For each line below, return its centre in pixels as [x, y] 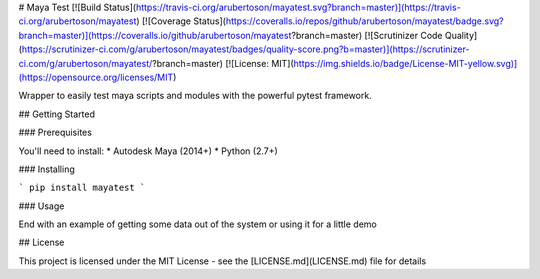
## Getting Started [56, 114]
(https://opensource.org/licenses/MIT [96, 77]
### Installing [46, 169]
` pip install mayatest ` [82, 188]
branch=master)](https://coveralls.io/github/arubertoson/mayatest [155, 35]
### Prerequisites [55, 132]
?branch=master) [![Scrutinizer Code [367, 35]
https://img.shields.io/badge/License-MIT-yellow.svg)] [405, 63]
